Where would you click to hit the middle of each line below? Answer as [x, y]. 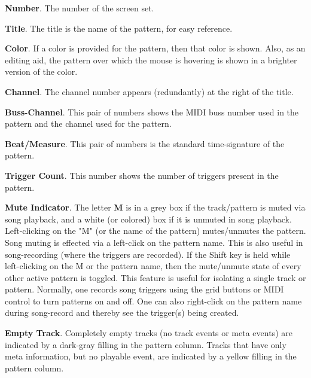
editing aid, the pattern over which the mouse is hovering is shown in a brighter [151, 60]
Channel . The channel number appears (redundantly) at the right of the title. [149, 91]
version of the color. [41, 71]
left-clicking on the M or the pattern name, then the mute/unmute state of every [153, 266]
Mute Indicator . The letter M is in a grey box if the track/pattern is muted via [155, 207]
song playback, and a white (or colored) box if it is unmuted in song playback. [148, 219]
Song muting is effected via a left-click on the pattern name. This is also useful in [154, 242]
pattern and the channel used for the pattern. [88, 124]
